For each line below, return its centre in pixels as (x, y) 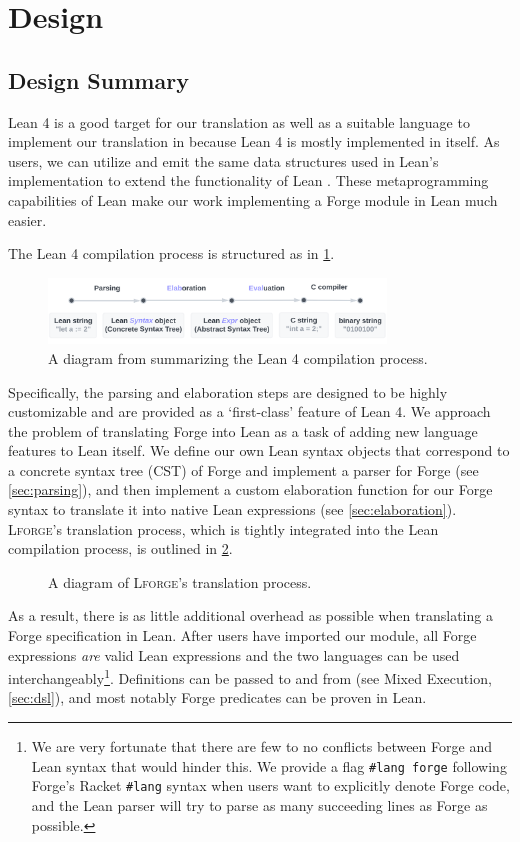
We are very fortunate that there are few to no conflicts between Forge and (261, 746)
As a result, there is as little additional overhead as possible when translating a (250, 615)
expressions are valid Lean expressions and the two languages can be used (234, 654)
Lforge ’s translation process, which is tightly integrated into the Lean (223, 528)
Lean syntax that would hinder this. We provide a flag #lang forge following (269, 765)
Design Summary (98, 79)
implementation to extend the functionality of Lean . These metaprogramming (248, 180)
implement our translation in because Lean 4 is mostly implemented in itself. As (254, 141)
